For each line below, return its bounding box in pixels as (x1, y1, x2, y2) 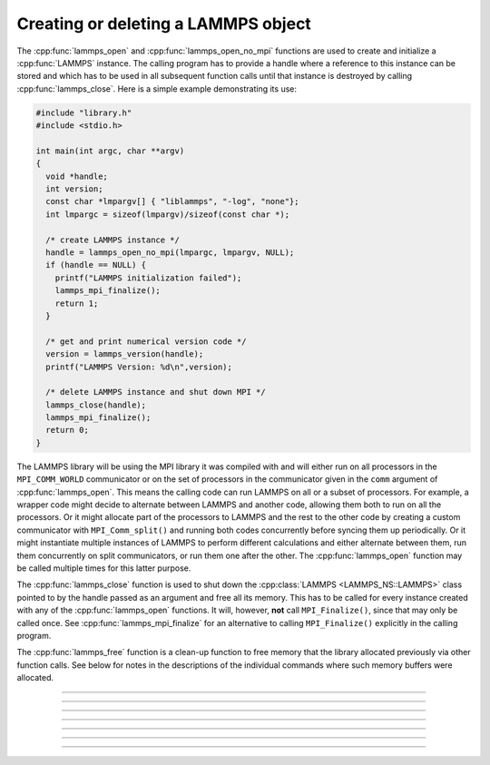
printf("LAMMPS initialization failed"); (54, 272, 242, 283)
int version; (45, 184, 103, 194)
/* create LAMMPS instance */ (45, 234, 181, 245)
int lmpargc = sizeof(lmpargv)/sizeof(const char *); (45, 209, 290, 220)
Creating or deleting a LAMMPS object (16, 14, 312, 34)
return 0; (45, 425, 90, 436)
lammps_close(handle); (45, 399, 147, 410)
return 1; (54, 298, 99, 309)
